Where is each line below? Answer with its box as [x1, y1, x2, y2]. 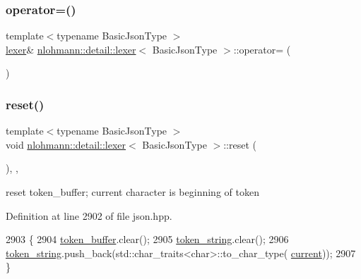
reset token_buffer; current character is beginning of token [6, 185, 259, 199]
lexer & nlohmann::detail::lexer [6, 42, 136, 56]
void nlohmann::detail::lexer [6, 137, 126, 151]
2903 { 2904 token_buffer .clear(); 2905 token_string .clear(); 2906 [6, 232, 289, 247]
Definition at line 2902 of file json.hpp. [6, 208, 172, 223]
